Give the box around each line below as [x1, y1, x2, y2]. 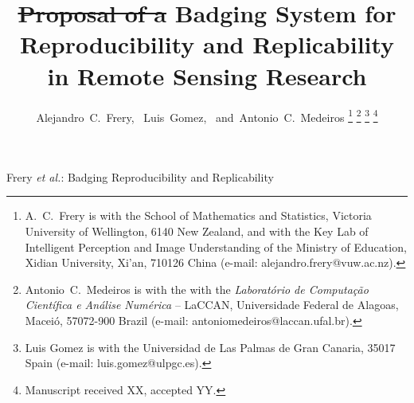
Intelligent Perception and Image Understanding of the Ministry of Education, [25, 238, 407, 255]
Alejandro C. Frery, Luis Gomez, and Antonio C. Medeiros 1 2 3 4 [36, 106, 378, 125]
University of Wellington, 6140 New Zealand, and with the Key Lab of [25, 222, 369, 239]
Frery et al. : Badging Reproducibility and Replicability [6, 168, 274, 185]
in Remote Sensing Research [47, 59, 367, 92]
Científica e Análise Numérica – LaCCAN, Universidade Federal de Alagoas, [25, 296, 399, 313]
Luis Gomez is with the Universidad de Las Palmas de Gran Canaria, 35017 [25, 338, 396, 355]
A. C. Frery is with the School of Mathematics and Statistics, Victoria [25, 207, 372, 224]
